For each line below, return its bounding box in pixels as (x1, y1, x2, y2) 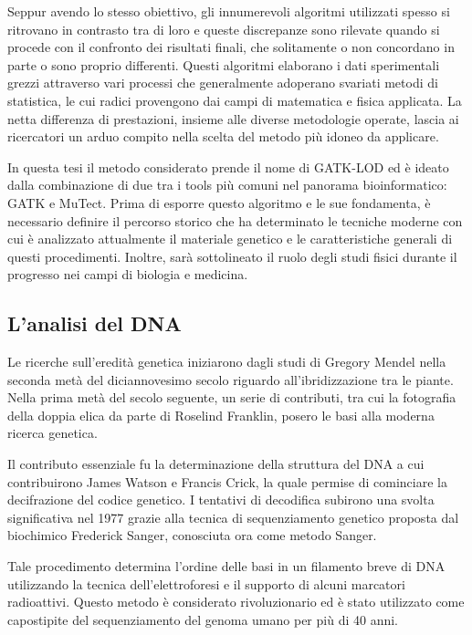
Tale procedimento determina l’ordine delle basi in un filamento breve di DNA (7, 557, 446, 576)
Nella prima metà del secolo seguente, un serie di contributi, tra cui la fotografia (7, 388, 456, 407)
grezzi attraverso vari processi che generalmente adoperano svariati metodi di (7, 73, 438, 92)
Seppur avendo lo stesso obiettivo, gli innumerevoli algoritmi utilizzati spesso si (7, 2, 450, 20)
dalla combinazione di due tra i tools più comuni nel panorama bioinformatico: (7, 175, 447, 194)
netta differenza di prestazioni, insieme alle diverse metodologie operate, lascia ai (7, 109, 459, 128)
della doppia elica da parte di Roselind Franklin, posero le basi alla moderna (7, 405, 435, 424)
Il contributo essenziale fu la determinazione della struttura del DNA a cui (7, 454, 425, 474)
